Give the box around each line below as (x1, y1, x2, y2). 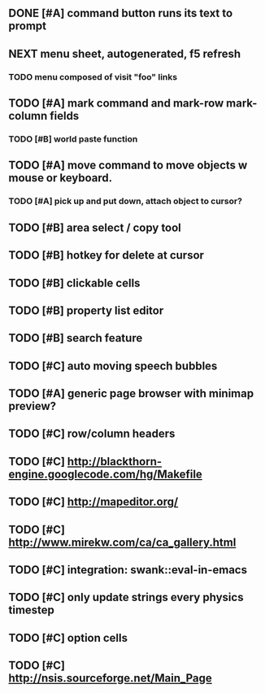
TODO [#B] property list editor (8, 303, 164, 317)
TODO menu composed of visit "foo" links (8, 71, 177, 82)
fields (50, 109, 80, 123)
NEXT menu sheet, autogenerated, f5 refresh (8, 46, 241, 60)
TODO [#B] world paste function (8, 133, 138, 145)
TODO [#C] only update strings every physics (8, 591, 244, 604)
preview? (8, 399, 57, 413)
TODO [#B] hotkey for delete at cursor (8, 248, 205, 263)
